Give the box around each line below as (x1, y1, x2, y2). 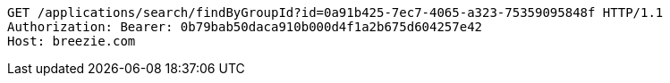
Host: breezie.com (7, 34, 136, 48)
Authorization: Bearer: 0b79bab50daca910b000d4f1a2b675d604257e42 (7, 20, 483, 34)
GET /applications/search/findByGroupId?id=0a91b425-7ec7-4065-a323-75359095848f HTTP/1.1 (7, 5, 664, 20)
